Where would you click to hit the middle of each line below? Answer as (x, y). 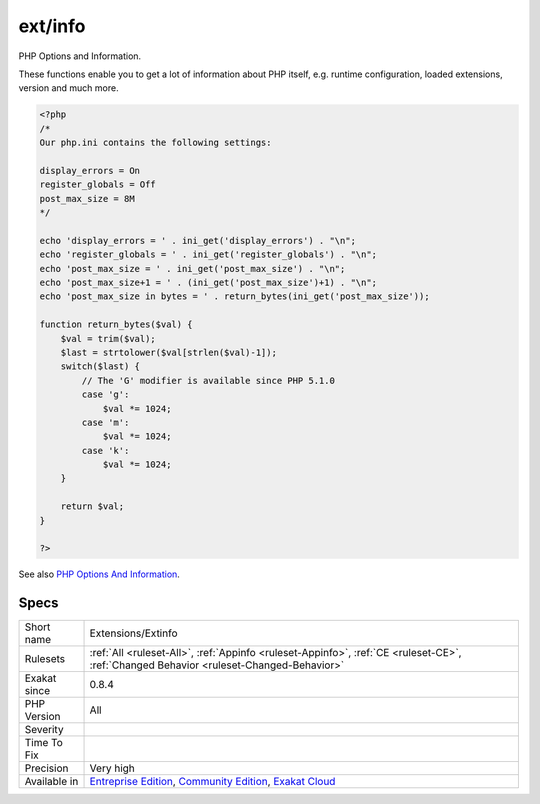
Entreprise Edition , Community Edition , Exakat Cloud (212, 782)
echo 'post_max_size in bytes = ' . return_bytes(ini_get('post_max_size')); (234, 296)
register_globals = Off (98, 184)
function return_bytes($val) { (116, 324)
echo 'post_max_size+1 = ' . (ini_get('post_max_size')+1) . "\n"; (208, 282)
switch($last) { (100, 366)
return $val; (92, 506)
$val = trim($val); (108, 338)
